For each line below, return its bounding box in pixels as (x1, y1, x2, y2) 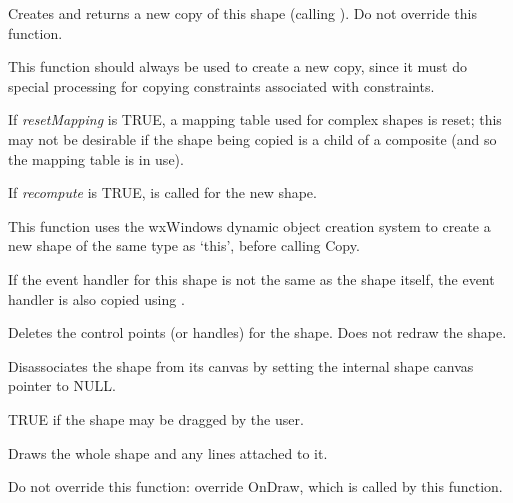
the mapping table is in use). (8, 148, 184, 169)
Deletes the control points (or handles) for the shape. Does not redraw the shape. (8, 322, 507, 343)
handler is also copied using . (8, 288, 185, 309)
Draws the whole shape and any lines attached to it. (8, 442, 328, 463)
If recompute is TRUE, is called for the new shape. (8, 182, 317, 203)
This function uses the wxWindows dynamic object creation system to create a (8, 215, 491, 236)
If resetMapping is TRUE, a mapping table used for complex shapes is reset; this (8, 109, 502, 130)
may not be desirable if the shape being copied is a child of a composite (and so (8, 128, 497, 149)
